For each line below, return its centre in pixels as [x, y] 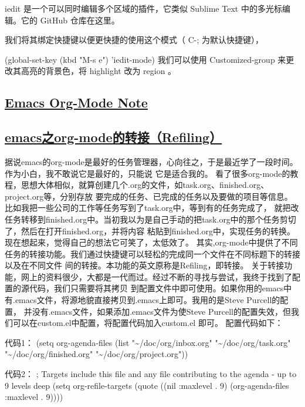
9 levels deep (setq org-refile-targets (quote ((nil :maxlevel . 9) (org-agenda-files [147, 385]
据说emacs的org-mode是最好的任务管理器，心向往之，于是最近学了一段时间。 [151, 161]
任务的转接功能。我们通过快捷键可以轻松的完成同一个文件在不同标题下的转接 [152, 253]
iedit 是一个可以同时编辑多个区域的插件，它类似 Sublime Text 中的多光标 [143, 8]
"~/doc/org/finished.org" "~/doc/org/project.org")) [96, 354]
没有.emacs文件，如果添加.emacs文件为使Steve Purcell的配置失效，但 [162, 311]
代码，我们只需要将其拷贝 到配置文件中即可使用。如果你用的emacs [156, 288]
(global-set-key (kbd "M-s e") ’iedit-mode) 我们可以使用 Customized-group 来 [145, 59]
